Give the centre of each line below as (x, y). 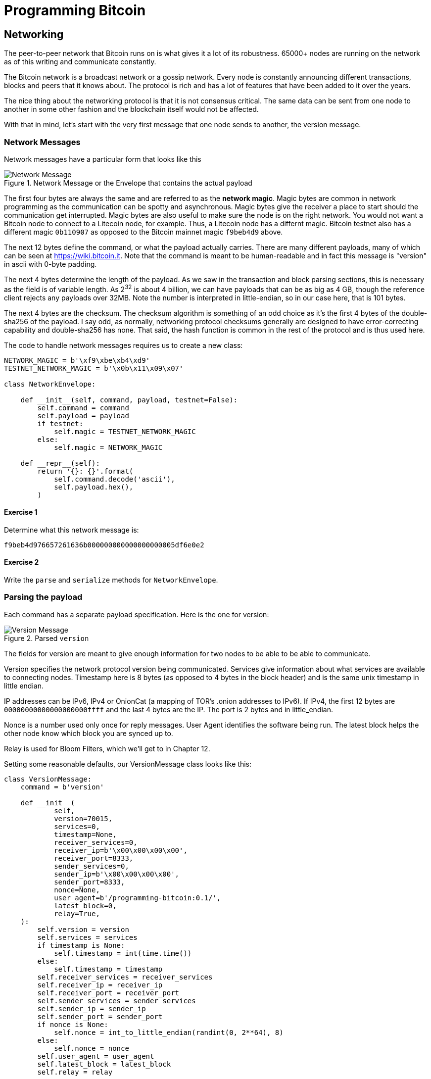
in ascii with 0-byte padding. (50, 264)
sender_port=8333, (90, 882)
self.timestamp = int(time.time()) (123, 953)
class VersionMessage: (48, 779)
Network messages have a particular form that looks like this (103, 159)
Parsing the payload (43, 597)
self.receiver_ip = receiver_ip (100, 985)
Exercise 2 (22, 562)
